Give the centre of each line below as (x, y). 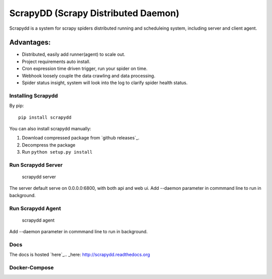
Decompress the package (49, 145)
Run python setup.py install (57, 152)
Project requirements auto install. (56, 61)
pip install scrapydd (45, 117)
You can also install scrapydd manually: (50, 128)
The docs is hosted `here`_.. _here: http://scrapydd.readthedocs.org (80, 255)
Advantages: (30, 43)
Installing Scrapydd (33, 96)
